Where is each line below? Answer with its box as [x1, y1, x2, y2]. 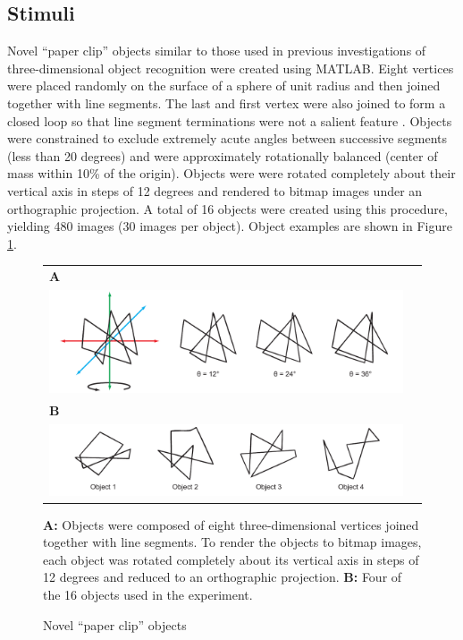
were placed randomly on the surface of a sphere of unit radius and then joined [7, 76, 441, 95]
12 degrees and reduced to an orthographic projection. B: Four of [43, 567, 402, 586]
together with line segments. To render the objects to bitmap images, [43, 533, 422, 551]
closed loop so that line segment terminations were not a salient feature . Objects [7, 111, 452, 130]
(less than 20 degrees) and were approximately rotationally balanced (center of [7, 146, 438, 165]
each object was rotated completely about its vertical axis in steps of [43, 550, 419, 568]
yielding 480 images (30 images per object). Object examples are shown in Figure [7, 217, 452, 235]
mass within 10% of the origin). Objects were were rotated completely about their [7, 164, 456, 183]
